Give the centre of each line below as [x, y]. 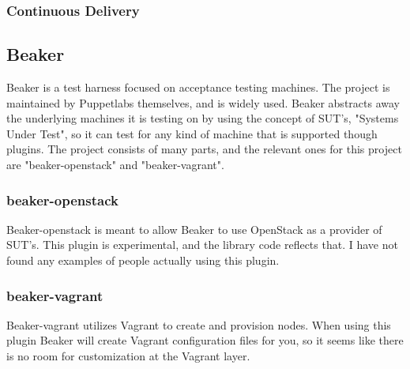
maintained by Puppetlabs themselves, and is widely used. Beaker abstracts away [203, 102]
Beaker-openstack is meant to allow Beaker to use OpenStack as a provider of [194, 229]
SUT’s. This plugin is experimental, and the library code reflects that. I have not [202, 245]
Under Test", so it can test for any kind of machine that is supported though [192, 133]
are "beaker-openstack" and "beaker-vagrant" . [115, 165]
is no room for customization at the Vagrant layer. [128, 356]
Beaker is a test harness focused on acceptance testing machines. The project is [198, 87]
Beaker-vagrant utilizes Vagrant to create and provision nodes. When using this [199, 324]
